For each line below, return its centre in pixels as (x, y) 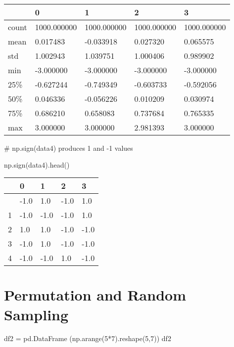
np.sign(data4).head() (37, 164)
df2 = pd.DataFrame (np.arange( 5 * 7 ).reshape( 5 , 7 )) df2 (88, 338)
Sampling (36, 314)
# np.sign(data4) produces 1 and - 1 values (69, 148)
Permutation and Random (95, 295)
